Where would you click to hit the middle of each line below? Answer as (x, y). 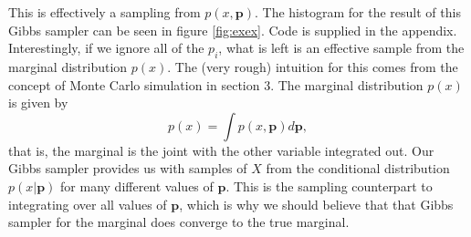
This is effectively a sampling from (105, 12)
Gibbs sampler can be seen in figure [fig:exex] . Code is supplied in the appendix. (233, 30)
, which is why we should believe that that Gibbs (316, 204)
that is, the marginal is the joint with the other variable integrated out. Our (221, 150)
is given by (38, 103)
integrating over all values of (88, 204)
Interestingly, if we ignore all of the (106, 48)
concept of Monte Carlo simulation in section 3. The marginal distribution (216, 84)
